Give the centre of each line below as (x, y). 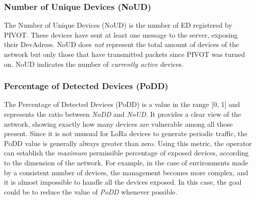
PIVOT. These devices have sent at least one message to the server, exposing (121, 34)
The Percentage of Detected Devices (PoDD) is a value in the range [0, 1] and (122, 104)
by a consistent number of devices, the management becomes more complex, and (126, 172)
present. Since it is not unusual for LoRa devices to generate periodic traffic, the (126, 133)
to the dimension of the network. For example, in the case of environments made (126, 162)
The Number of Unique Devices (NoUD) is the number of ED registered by (118, 25)
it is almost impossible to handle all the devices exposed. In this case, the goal (123, 182)
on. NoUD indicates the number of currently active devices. (94, 64)
